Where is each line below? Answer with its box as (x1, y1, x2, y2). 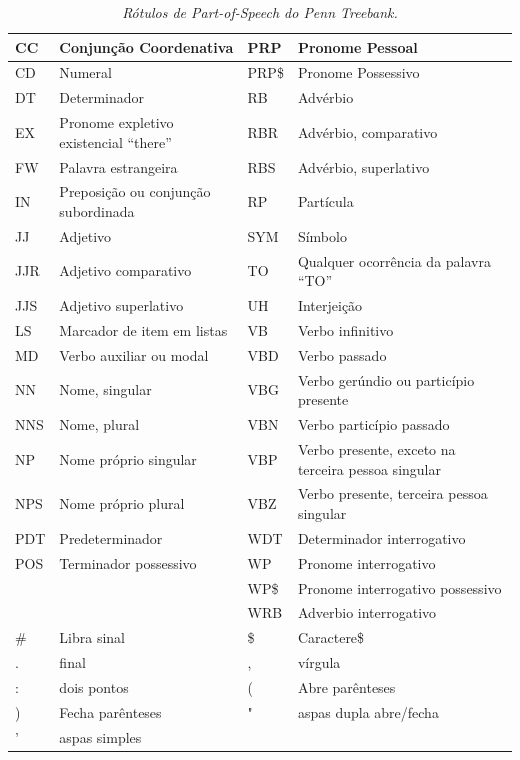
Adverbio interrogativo (297, 602, 437, 623)
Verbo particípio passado (297, 414, 450, 435)
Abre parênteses (297, 676, 396, 697)
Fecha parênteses (59, 701, 162, 722)
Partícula (297, 191, 354, 212)
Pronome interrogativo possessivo (297, 577, 502, 598)
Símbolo (297, 225, 347, 246)
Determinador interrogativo (297, 527, 466, 548)
